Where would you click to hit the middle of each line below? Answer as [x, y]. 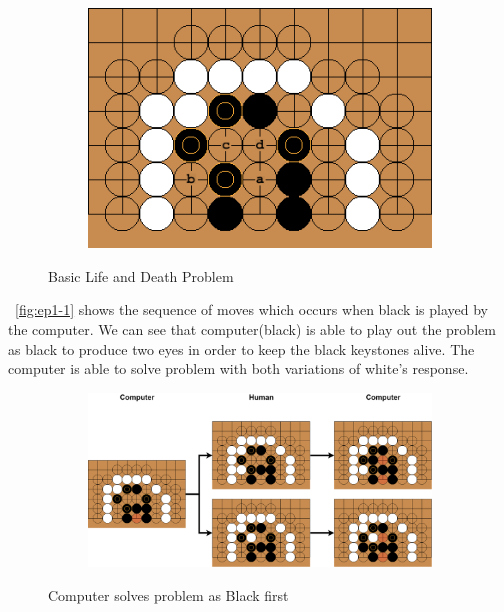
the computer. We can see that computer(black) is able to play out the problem [252, 328]
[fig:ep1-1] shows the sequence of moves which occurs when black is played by [251, 309]
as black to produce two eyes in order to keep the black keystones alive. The [241, 348]
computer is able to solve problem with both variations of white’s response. [238, 368]
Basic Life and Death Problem [141, 275]
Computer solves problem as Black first [168, 595]
